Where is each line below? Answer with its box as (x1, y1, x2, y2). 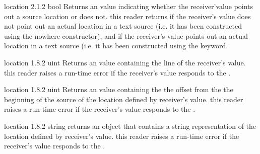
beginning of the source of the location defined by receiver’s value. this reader (4, 94, 243, 104)
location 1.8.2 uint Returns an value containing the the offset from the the (4, 84, 233, 95)
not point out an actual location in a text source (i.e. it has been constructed (4, 21, 242, 31)
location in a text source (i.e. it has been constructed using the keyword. (4, 40, 228, 51)
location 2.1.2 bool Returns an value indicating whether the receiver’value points (4, 1, 253, 11)
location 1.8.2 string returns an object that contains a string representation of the (4, 120, 256, 131)
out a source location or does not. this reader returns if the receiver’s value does (4, 11, 251, 21)
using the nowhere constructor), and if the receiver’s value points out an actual (4, 30, 248, 41)
